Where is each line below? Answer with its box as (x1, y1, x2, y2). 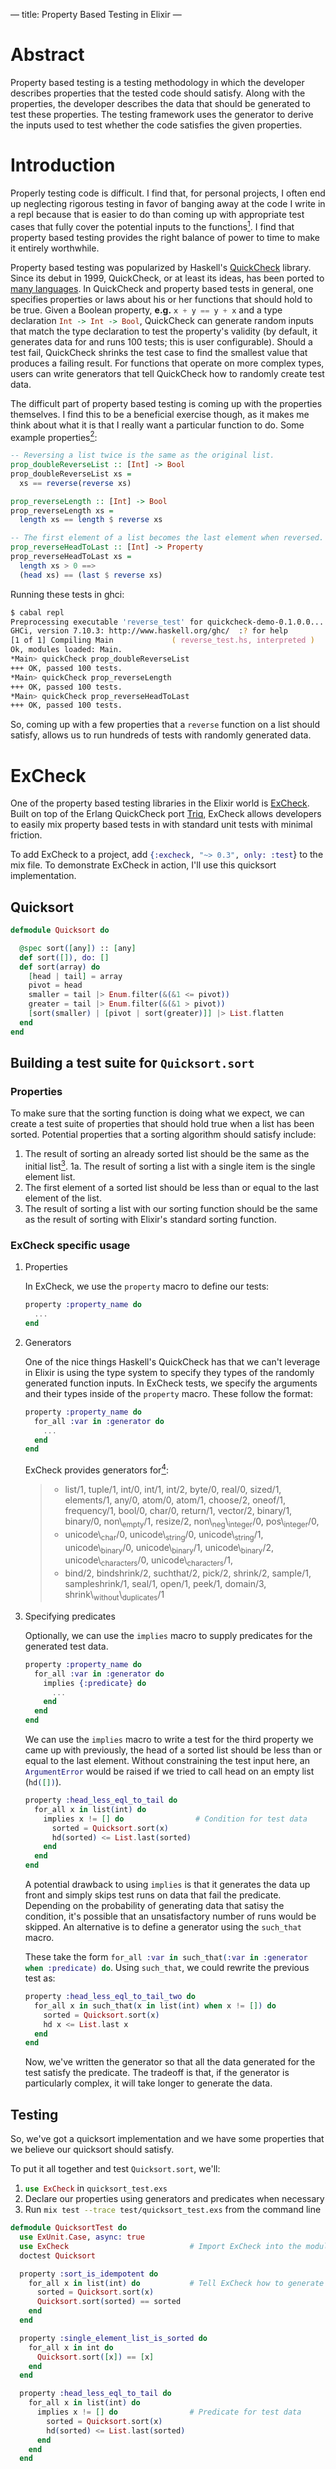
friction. (10, 829, 43, 841)
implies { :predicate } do (43, 1678, 147, 1688)
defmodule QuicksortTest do (10, 2223, 128, 2233)
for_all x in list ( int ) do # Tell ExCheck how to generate (28, 2278, 325, 2288)
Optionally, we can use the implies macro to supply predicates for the (24, 1629, 313, 1641)
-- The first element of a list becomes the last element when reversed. (10, 533, 325, 543)
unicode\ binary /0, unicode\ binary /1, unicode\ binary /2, (64, 1541, 274, 1556)
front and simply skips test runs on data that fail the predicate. (24, 1889, 282, 1901)
